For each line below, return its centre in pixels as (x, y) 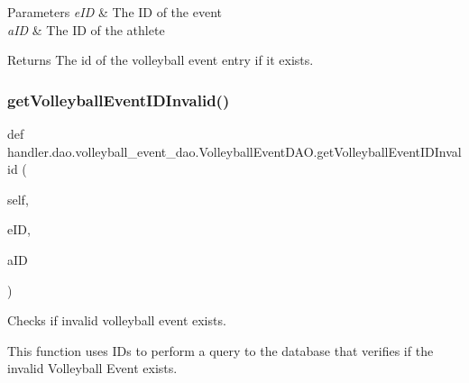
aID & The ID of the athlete (86, 29)
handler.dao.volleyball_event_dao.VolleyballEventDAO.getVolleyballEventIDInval (234, 151)
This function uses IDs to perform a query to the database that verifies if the (221, 350)
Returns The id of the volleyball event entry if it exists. (161, 60)
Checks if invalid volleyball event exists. (117, 320)
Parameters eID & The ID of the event (115, 12)
